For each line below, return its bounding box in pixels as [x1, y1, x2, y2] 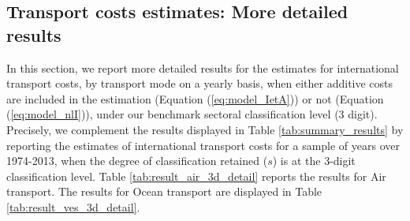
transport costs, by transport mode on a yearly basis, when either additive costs [6, 75, 393, 92]
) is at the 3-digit [272, 152, 356, 169]
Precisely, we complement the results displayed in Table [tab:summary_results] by [6, 121, 404, 137]
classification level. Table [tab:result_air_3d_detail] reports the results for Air [6, 167, 386, 184]
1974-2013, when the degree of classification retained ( [6, 152, 268, 169]
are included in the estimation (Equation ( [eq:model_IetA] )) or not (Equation [6, 90, 384, 107]
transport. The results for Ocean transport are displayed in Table [6, 183, 322, 200]
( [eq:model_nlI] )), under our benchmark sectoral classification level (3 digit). [6, 106, 378, 122]
